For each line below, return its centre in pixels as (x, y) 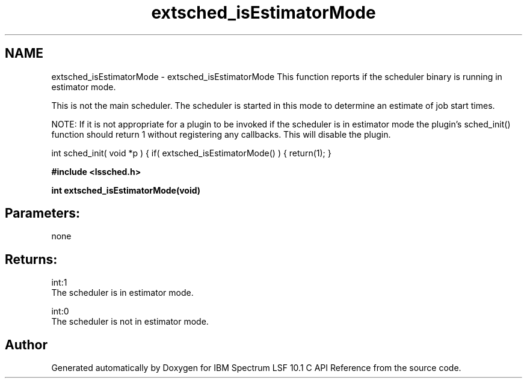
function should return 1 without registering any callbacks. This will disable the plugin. (221, 134)
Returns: (31, 259)
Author (26, 345)
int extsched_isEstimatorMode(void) (126, 190)
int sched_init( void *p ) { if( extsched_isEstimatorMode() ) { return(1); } (191, 153)
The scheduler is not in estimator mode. (130, 322)
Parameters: (42, 213)
